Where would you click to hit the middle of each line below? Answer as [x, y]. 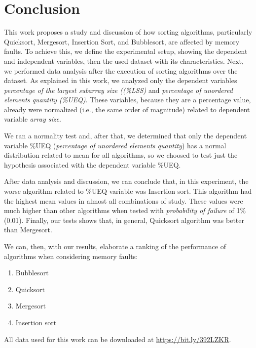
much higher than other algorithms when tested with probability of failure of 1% [125, 210]
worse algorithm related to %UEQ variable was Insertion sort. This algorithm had [128, 191]
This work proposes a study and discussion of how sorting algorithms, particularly [128, 32]
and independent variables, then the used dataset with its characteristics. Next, [124, 61]
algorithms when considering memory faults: [71, 256]
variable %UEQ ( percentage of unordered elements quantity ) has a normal [115, 145]
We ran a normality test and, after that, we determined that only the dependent [126, 136]
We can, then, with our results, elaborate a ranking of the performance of [115, 246]
